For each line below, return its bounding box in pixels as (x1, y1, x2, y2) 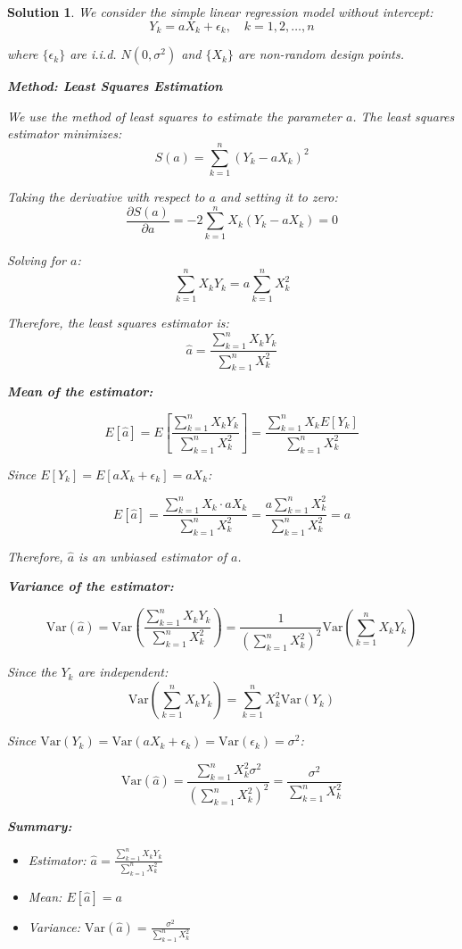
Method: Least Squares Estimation (7, 77, 223, 96)
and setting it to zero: (219, 187, 338, 205)
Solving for (7, 250, 67, 269)
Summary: (7, 817, 72, 836)
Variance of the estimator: (7, 577, 174, 595)
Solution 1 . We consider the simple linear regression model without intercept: (7, 3, 433, 21)
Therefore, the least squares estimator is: (7, 313, 229, 332)
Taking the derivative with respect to (7, 187, 205, 205)
